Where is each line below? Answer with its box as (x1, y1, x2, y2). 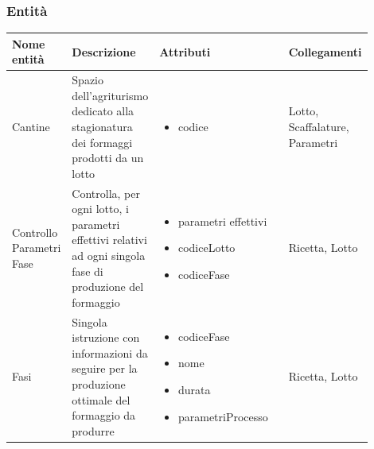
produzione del (72, 278, 144, 295)
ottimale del (72, 391, 131, 408)
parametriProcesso (177, 408, 268, 424)
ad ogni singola (72, 246, 146, 263)
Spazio (72, 72, 104, 88)
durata (177, 381, 211, 397)
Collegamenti (288, 43, 362, 60)
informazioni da (72, 344, 148, 361)
